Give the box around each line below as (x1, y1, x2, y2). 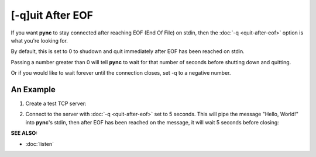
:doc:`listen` (25, 140, 54, 147)
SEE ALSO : (11, 130, 38, 137)
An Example (11, 85, 56, 95)
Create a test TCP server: (25, 100, 87, 107)
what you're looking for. (11, 37, 68, 44)
